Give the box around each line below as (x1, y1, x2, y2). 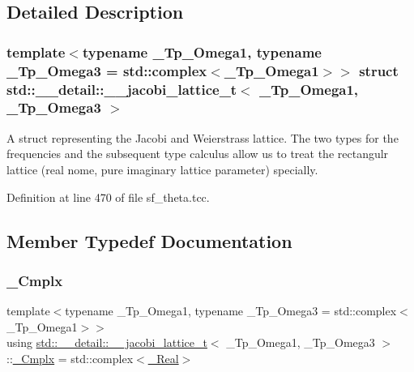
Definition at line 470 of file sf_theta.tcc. (6, 188, 210, 205)
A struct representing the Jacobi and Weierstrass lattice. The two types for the (6, 129, 399, 146)
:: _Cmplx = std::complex (6, 349, 134, 366)
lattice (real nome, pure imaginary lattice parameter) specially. (6, 160, 318, 177)
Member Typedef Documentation (6, 228, 292, 253)
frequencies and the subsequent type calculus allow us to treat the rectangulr (6, 145, 389, 162)
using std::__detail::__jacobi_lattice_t (6, 334, 207, 351)
